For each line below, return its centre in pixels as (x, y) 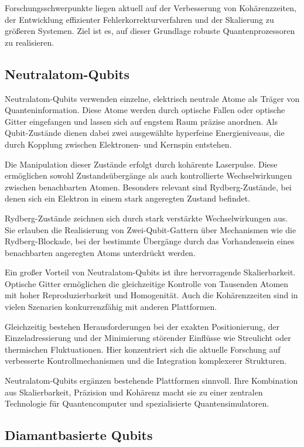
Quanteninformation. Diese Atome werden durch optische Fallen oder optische (145, 110)
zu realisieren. (30, 42)
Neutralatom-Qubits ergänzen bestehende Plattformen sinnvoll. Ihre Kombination (151, 381)
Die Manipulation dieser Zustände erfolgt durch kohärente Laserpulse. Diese (141, 164)
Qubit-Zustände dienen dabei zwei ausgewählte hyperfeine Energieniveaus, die (145, 133)
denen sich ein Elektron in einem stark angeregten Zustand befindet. (128, 198)
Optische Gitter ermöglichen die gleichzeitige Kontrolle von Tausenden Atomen (147, 283)
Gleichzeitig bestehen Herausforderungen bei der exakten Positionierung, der (142, 326)
